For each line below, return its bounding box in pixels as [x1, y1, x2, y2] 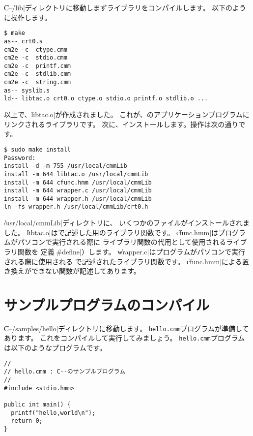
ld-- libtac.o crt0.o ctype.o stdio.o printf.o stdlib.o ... [4, 95, 208, 102]
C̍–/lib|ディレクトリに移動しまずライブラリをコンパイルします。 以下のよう [4, 2, 247, 12]
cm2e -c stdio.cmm [4, 54, 67, 62]
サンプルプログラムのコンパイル [4, 294, 210, 314]
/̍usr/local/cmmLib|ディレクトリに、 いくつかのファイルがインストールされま [4, 218, 250, 228]
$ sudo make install [4, 146, 71, 153]
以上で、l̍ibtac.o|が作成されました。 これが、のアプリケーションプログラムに [4, 109, 250, 120]
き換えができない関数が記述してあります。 [4, 266, 141, 276]
